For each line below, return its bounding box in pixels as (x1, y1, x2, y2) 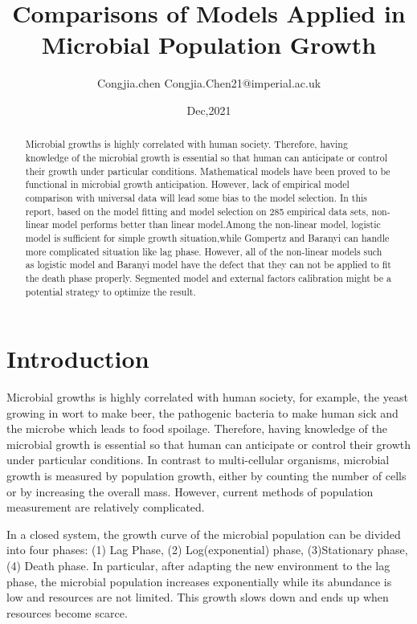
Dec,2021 (186, 101, 231, 118)
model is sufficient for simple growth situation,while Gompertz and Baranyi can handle (25, 230, 390, 244)
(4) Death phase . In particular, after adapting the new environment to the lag (6, 557, 390, 574)
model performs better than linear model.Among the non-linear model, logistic (51, 218, 381, 231)
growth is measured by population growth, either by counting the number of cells (6, 467, 407, 484)
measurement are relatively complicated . (6, 499, 205, 516)
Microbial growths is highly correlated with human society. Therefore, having (25, 137, 348, 151)
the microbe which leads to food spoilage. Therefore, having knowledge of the (6, 420, 387, 437)
